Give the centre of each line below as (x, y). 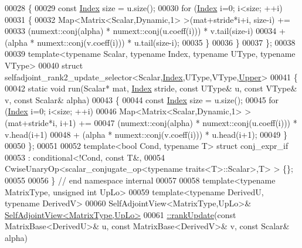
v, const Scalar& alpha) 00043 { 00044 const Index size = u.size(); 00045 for (142, 99)
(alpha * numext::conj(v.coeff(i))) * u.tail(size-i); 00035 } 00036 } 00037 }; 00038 (150, 42)
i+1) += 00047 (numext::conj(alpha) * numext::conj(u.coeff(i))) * (179, 122)
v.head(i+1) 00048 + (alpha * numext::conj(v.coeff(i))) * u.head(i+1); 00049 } (146, 134)
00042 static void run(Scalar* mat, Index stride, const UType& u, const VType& (151, 88)
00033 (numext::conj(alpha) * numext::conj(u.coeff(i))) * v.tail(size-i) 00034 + (145, 31)
